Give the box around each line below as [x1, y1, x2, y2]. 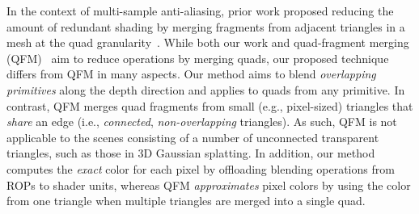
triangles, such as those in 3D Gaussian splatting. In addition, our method [6, 145, 375, 162]
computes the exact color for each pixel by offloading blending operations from [6, 160, 395, 177]
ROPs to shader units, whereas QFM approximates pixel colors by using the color [6, 176, 411, 193]
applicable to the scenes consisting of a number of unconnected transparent [6, 128, 379, 145]
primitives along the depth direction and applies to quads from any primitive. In [6, 81, 405, 98]
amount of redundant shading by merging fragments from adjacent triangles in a [6, 18, 405, 35]
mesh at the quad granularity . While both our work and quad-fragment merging [6, 34, 409, 51]
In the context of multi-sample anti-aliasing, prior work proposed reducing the [6, 2, 394, 19]
